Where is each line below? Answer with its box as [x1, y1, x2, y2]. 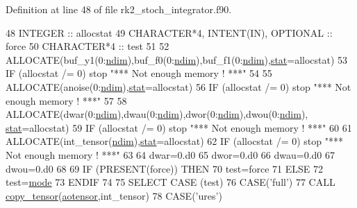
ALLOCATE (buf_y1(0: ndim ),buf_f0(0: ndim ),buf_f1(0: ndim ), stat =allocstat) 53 [6, 52, 348, 67]
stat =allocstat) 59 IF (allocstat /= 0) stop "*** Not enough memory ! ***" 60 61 [6, 120, 352, 135]
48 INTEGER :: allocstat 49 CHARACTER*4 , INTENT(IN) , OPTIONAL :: [6, 25, 333, 40]
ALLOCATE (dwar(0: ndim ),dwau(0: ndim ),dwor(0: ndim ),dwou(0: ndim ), [6, 107, 308, 121]
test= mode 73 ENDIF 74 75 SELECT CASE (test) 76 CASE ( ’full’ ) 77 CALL [6, 175, 335, 189]
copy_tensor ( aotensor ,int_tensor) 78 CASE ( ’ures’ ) [6, 188, 222, 202]
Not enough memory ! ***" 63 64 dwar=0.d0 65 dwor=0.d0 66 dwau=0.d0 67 [6, 147, 335, 162]
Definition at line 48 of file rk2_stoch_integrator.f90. [6, 2, 232, 16]
